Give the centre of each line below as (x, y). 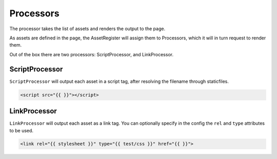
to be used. (21, 130)
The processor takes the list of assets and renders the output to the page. (87, 29)
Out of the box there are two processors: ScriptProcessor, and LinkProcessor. (92, 54)
